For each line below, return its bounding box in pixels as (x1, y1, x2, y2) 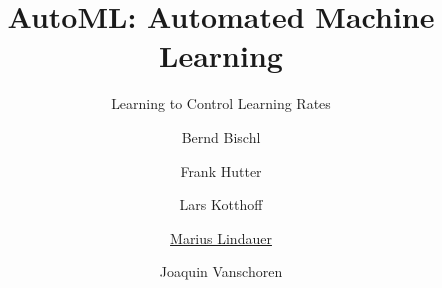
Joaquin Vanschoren (159, 261, 283, 282)
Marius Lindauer (170, 227, 272, 248)
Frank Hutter (180, 160, 262, 181)
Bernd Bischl (181, 126, 261, 147)
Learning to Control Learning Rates (111, 93, 331, 114)
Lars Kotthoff (179, 194, 263, 215)
